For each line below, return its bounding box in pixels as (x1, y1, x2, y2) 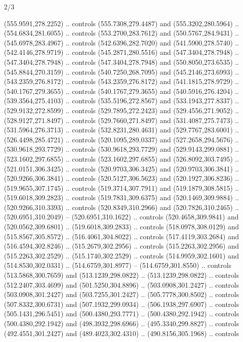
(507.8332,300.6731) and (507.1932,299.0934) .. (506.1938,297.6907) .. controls (4, 299, 239, 309)
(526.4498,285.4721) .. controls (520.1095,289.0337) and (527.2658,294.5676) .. (4, 134, 239, 144)
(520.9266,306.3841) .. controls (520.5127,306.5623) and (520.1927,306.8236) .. (4, 173, 239, 183)
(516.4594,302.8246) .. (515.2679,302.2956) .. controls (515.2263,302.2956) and (4, 241, 239, 251)
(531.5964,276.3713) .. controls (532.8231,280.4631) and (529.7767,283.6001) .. (4, 125, 239, 135)
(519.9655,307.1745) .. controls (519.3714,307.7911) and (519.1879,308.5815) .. (4, 182, 239, 193)
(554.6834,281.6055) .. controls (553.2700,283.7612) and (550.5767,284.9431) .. (4, 28, 239, 38)
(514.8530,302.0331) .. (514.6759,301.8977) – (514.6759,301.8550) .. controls (4, 260, 232, 270)
